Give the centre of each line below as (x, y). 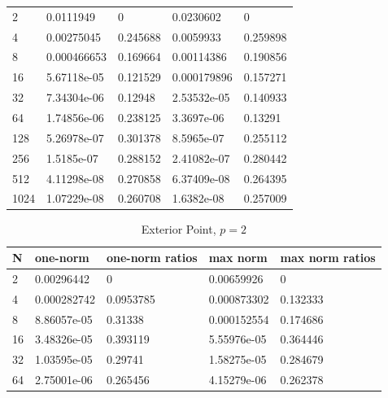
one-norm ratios (152, 258)
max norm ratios (328, 258)
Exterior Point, (179, 229)
